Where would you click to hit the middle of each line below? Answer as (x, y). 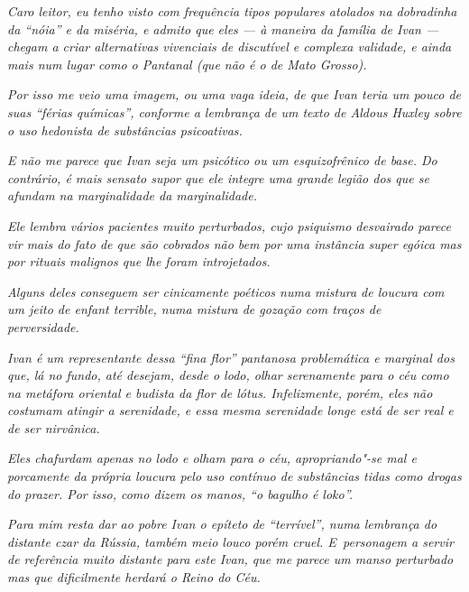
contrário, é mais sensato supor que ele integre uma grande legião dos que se (218, 177)
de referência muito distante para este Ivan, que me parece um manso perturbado (230, 559)
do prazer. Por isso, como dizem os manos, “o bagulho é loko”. (180, 493)
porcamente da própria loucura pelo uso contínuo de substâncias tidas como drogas (234, 476)
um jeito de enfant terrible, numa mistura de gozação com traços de (194, 309)
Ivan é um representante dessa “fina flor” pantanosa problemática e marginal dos (231, 357)
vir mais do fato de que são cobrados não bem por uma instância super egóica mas (234, 243)
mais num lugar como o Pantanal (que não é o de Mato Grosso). (187, 64)
